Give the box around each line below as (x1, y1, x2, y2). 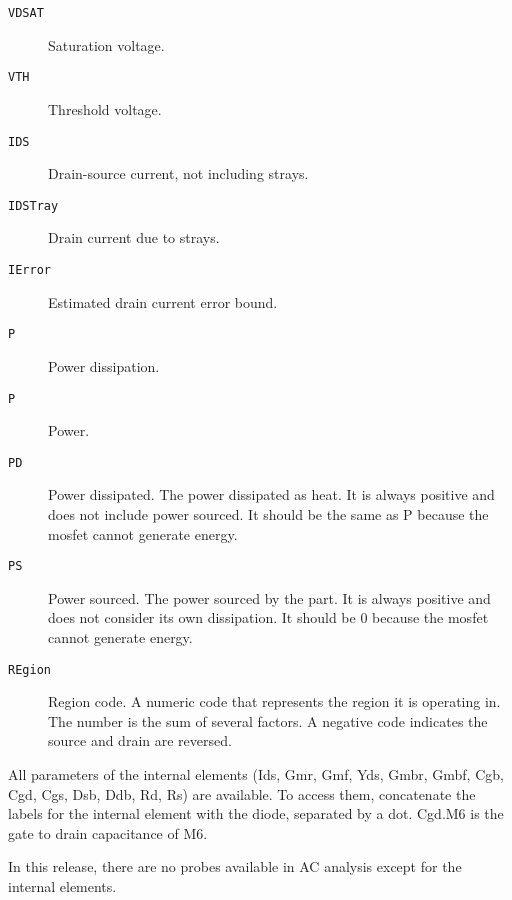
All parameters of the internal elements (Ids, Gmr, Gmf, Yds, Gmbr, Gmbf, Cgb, (8, 764, 504, 785)
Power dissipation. (48, 355, 160, 376)
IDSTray (8, 198, 59, 213)
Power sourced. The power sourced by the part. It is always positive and (48, 587, 491, 608)
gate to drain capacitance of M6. (8, 822, 208, 843)
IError (8, 263, 51, 277)
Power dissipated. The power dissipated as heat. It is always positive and (48, 484, 495, 505)
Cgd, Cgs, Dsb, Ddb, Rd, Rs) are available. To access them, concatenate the (8, 783, 476, 804)
